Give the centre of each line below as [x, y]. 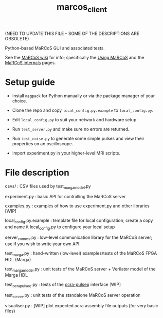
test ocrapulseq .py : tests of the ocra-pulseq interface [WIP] [63, 285]
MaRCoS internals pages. [30, 63]
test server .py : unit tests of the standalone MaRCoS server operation [73, 296]
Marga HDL [17, 275]
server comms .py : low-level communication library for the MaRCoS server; [79, 238]
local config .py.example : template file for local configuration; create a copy [79, 221]
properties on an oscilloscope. [43, 143]
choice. [20, 100]
